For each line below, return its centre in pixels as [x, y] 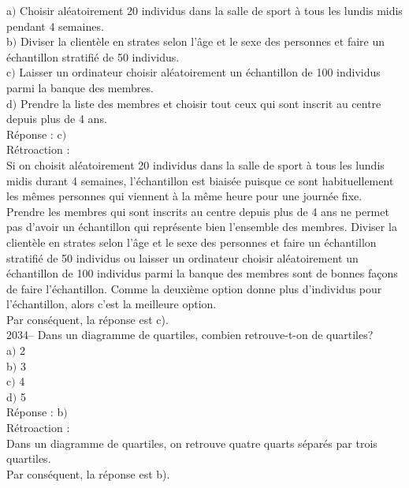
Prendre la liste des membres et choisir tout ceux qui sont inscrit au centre [201, 103]
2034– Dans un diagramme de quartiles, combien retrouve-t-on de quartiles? [190, 335]
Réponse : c [34, 134]
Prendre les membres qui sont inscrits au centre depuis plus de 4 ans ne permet [198, 211]
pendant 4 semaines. [55, 26]
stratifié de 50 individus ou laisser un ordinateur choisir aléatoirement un [182, 257]
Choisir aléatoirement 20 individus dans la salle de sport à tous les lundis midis [211, 10]
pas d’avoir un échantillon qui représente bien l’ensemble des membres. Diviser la [202, 227]
